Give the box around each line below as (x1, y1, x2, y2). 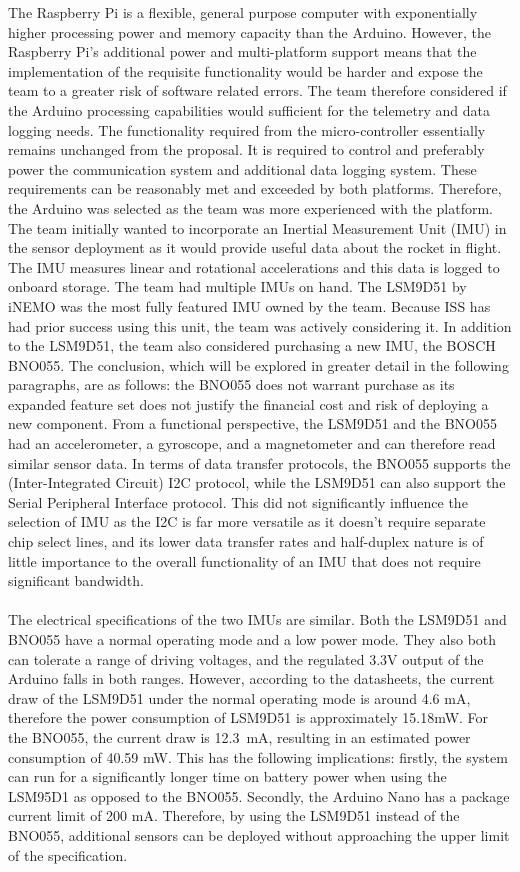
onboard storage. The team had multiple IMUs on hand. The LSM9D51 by (8, 276, 467, 297)
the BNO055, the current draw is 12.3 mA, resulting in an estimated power (8, 726, 471, 747)
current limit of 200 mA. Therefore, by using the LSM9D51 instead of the (8, 805, 460, 826)
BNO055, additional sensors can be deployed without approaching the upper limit (8, 824, 510, 845)
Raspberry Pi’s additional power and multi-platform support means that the (8, 41, 477, 62)
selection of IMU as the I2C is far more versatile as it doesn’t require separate (8, 511, 486, 532)
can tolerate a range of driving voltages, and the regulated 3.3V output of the (8, 648, 484, 669)
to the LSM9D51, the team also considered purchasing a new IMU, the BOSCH (8, 335, 496, 356)
